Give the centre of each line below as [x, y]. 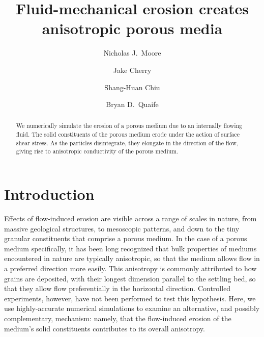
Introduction [49, 194]
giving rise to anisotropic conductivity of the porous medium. [97, 151]
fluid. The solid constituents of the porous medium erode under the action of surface [128, 134]
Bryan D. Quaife [132, 104]
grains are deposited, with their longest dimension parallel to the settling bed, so [130, 278]
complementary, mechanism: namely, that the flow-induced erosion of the [118, 318]
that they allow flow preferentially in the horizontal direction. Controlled [118, 288]
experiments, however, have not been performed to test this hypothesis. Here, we [130, 298]
